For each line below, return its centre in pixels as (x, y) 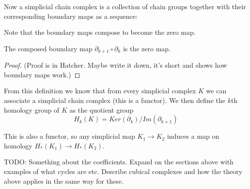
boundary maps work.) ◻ (42, 74)
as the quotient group (102, 109)
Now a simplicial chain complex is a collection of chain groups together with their (125, 6)
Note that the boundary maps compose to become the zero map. (100, 32)
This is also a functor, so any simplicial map (70, 136)
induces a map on (193, 136)
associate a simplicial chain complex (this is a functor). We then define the (115, 100)
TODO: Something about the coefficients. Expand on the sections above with (119, 162)
